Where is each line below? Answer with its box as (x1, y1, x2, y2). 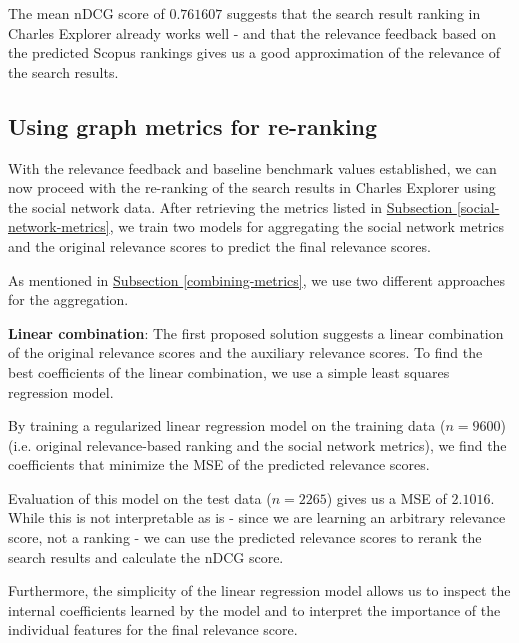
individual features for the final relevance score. (8, 619, 298, 640)
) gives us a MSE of (326, 487, 447, 508)
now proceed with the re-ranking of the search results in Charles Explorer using (8, 177, 496, 198)
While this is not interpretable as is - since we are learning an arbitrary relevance (8, 507, 506, 528)
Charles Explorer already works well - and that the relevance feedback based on (8, 22, 496, 43)
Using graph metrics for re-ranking (8, 110, 378, 141)
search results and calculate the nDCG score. (8, 546, 284, 567)
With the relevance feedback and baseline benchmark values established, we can (8, 157, 497, 178)
